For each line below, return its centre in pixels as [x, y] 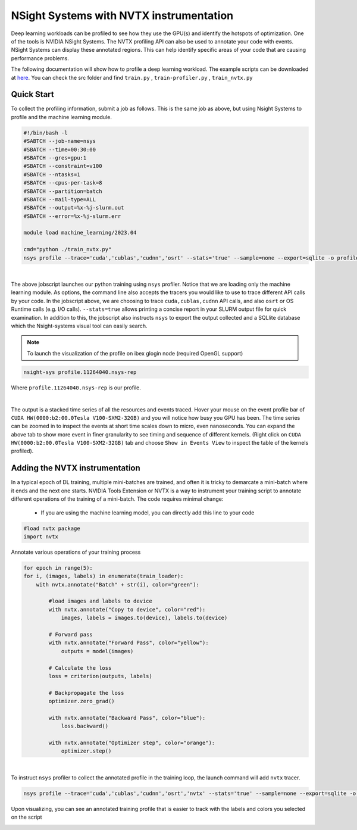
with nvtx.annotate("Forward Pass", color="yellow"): [129, 643]
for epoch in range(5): [58, 568]
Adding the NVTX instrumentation [76, 468]
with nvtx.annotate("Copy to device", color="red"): [127, 609]
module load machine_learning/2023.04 [80, 233]
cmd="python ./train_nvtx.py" [68, 249]
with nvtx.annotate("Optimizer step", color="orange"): [132, 743]
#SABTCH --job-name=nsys [60, 141]
